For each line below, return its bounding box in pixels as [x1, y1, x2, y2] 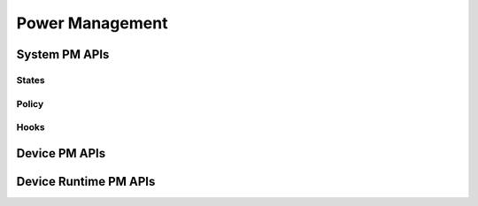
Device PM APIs [16, 146, 106, 161]
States [16, 73, 46, 86]
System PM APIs [16, 47, 110, 62]
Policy [16, 97, 44, 110]
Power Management [16, 13, 168, 33]
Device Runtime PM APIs [16, 173, 156, 189]
